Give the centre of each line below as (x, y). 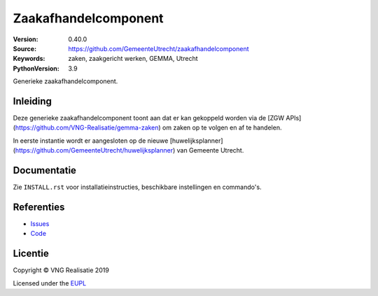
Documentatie (45, 170)
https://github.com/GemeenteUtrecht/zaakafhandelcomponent (159, 48)
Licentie (31, 254)
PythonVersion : (36, 68)
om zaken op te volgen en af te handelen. (222, 128)
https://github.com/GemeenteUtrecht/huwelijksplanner (94, 150)
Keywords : (29, 59)
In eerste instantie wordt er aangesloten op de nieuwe (91, 141)
